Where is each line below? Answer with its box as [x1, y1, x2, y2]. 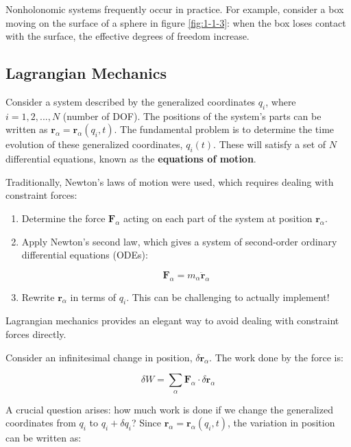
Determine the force [21, 210, 106, 225]
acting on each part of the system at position [123, 210, 313, 225]
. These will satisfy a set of [213, 137, 326, 152]
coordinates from [5, 415, 76, 430]
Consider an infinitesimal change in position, [5, 350, 193, 364]
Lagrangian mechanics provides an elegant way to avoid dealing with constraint [5, 313, 339, 328]
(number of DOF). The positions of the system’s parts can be [62, 108, 322, 123]
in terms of [70, 289, 117, 304]
